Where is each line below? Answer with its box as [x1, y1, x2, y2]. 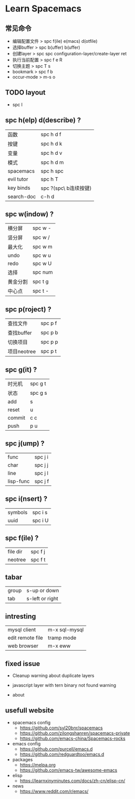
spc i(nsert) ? [5, 495, 47, 503]
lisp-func [7, 477, 30, 484]
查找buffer [7, 330, 32, 337]
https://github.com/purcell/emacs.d [19, 746, 93, 752]
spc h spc [40, 167, 64, 174]
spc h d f [40, 130, 61, 137]
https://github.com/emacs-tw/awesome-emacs [19, 767, 118, 773]
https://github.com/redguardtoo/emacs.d [19, 751, 105, 757]
